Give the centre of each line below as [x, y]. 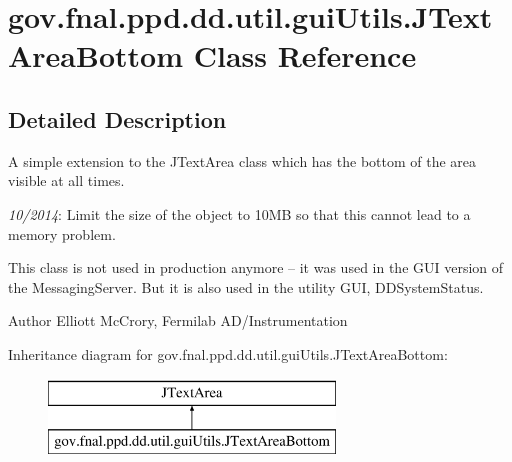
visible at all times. [66, 180]
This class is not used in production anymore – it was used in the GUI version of [256, 267]
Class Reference [305, 55]
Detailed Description [117, 118]
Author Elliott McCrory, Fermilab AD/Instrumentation [178, 320]
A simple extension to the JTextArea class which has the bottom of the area [242, 160]
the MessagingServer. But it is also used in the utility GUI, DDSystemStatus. [246, 286]
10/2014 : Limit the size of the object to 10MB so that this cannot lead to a [239, 213]
